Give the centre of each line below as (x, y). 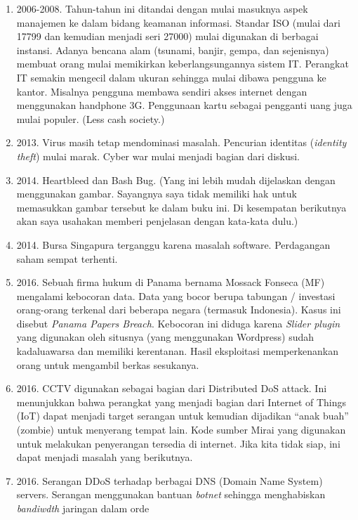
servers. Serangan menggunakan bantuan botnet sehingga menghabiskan (171, 494)
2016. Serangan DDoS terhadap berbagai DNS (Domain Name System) (170, 480)
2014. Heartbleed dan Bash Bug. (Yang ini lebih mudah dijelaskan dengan (176, 180)
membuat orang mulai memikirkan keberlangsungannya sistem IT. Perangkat (183, 64)
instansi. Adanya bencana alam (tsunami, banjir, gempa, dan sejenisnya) (173, 50)
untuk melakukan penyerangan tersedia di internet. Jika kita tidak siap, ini (178, 443)
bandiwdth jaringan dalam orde (83, 508)
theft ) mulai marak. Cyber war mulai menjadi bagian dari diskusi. (158, 156)
